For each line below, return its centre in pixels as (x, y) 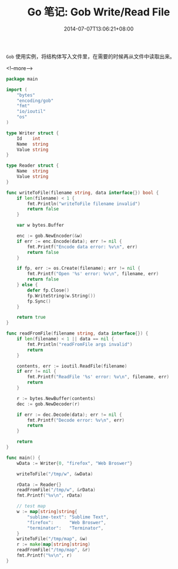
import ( (17, 90)
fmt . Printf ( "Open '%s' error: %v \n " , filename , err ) (93, 274)
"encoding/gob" (35, 101)
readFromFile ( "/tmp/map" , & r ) (54, 550)
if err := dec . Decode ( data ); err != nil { (69, 415)
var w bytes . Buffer (41, 225)
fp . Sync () (39, 301)
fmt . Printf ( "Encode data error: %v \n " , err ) (83, 247)
